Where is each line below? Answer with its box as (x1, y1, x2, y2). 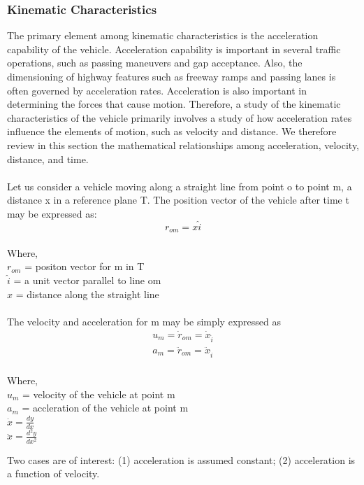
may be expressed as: (7, 206, 97, 220)
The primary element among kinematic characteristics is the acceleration (7, 28, 319, 43)
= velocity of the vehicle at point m (22, 386, 175, 401)
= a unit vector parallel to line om (13, 272, 161, 287)
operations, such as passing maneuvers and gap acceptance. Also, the (7, 55, 303, 70)
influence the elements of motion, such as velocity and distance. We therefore (7, 124, 337, 139)
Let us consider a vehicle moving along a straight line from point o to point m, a (7, 178, 352, 193)
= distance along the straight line (15, 286, 159, 301)
